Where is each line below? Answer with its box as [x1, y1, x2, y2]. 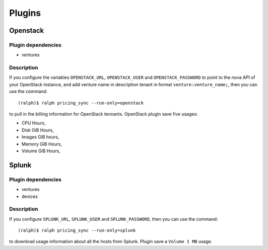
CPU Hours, [21, 120, 46, 126]
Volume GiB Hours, [21, 148, 61, 154]
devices [21, 193, 38, 199]
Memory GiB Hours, [21, 141, 62, 147]
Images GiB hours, [21, 134, 60, 140]
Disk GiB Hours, [21, 127, 54, 133]
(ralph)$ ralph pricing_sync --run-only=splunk [18, 228, 136, 233]
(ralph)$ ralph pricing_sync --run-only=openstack [18, 100, 144, 106]
